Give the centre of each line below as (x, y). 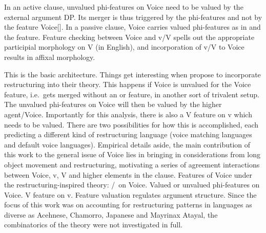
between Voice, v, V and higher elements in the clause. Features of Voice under (128, 174)
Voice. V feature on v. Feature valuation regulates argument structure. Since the (130, 194)
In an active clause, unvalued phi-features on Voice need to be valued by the (124, 7)
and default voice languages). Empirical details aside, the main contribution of (127, 144)
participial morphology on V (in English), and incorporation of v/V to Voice (124, 47)
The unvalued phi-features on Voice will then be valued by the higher (113, 104)
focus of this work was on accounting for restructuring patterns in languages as (128, 205)
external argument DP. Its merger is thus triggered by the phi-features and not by (133, 17)
